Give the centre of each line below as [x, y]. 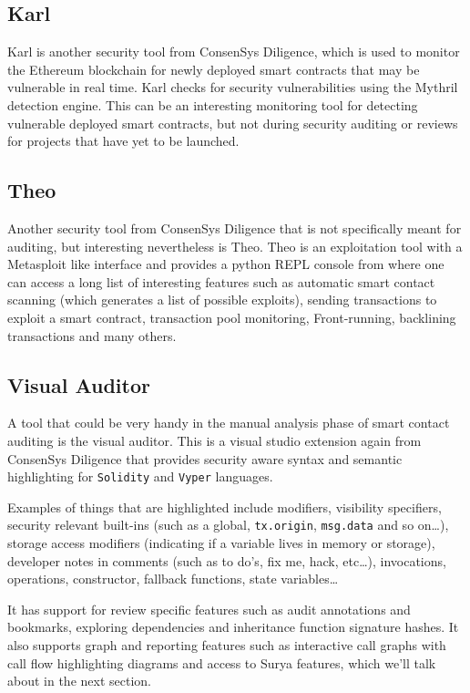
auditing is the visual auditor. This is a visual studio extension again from [215, 440]
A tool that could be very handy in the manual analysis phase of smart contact [229, 423]
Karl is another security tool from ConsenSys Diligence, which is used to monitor [234, 52]
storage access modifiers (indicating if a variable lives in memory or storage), [221, 543]
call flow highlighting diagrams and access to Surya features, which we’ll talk [222, 662]
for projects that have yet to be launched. [123, 141]
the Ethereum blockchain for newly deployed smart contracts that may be [214, 69]
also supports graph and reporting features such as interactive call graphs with [227, 644]
